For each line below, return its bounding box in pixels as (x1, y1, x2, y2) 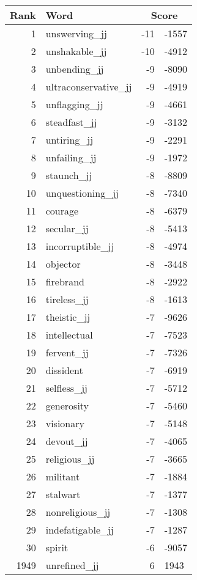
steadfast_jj (45, 115, 97, 129)
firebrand (45, 274, 84, 288)
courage (45, 204, 79, 218)
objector (45, 257, 81, 271)
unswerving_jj (45, 26, 107, 40)
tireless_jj (45, 292, 89, 306)
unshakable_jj (45, 44, 107, 58)
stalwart (45, 487, 81, 501)
